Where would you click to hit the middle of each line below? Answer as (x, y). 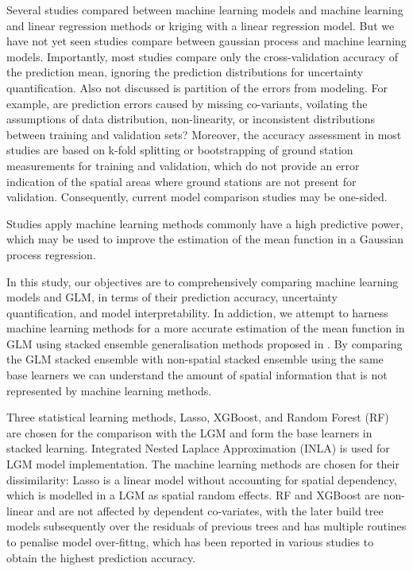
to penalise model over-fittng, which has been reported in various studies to (190, 542)
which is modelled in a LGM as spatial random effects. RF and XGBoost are (193, 495)
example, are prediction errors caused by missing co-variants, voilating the (187, 103)
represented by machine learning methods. (109, 390)
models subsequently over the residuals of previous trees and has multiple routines (206, 526)
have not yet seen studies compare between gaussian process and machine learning (206, 41)
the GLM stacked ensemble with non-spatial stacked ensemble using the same (195, 359)
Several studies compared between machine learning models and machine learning (205, 10)
